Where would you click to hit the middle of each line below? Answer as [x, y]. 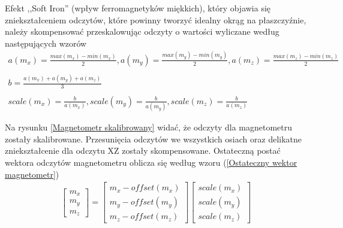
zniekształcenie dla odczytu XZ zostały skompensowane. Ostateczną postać [143, 151]
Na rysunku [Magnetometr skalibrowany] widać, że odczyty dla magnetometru [149, 127]
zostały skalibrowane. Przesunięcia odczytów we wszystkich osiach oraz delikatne [154, 139]
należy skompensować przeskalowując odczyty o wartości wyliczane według [142, 31]
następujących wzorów [46, 43]
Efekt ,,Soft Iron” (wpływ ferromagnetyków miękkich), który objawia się [138, 8]
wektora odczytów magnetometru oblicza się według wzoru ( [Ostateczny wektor [151, 162]
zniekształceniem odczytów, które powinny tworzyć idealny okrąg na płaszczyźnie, [156, 19]
